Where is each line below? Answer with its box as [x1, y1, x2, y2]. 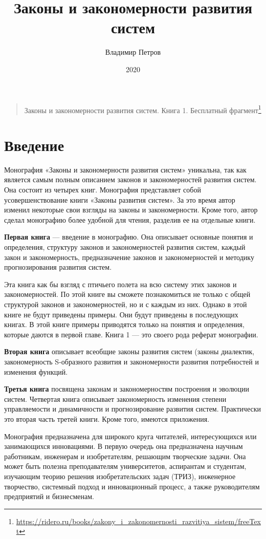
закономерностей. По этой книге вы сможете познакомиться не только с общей [4, 289, 251, 299]
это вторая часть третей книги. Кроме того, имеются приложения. [4, 413, 210, 424]
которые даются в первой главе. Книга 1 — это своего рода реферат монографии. [4, 329, 258, 339]
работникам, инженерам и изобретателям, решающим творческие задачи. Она [4, 450, 246, 461]
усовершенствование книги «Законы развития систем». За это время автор [4, 194, 235, 205]
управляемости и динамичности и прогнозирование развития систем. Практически [4, 403, 261, 414]
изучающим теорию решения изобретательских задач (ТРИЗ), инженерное [4, 470, 236, 481]
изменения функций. [4, 366, 68, 377]
